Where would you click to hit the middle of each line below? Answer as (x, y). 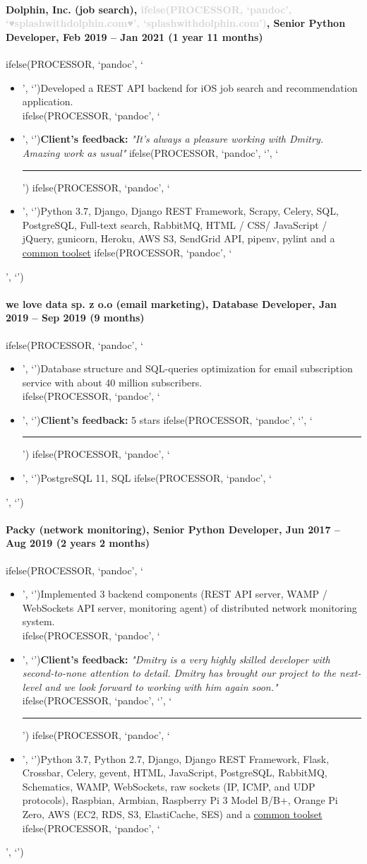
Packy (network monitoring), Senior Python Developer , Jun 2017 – (173, 529)
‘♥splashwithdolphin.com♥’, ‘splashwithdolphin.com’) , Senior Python (176, 23)
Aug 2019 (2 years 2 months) (78, 543)
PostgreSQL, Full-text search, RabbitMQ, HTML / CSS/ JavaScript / (175, 224)
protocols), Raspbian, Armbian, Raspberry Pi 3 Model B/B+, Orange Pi (180, 800)
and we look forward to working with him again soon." (161, 686)
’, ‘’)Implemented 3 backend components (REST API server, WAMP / (175, 594)
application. (48, 101)
